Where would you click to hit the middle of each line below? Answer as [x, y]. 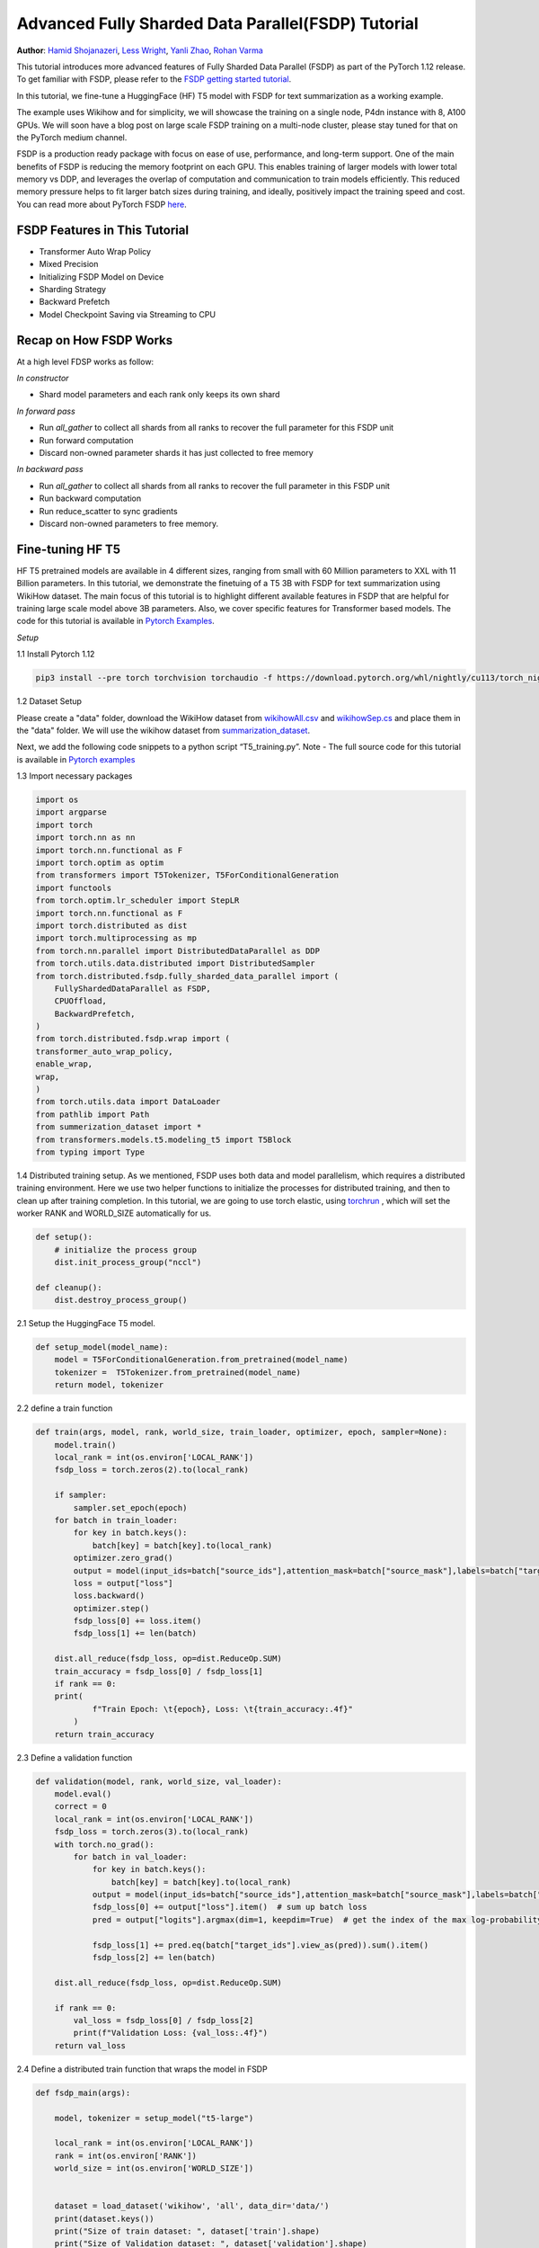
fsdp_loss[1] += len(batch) [135, 1633]
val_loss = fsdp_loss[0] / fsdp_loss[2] [163, 2020]
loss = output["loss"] [124, 1583]
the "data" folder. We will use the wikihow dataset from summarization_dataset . [163, 730]
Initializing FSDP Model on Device [102, 277]
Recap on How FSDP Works [95, 340]
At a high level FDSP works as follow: [85, 361]
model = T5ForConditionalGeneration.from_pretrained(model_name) [201, 1360]
